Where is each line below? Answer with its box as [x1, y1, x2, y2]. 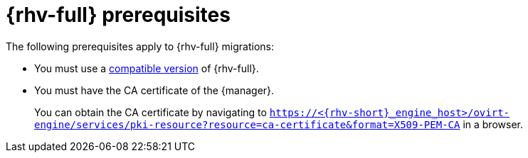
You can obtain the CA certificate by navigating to [34, 106, 267, 118]
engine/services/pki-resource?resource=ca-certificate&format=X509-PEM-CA [34, 118, 460, 130]
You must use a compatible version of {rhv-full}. [34, 62, 259, 74]
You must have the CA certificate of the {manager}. [34, 84, 275, 96]
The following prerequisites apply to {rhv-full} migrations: [6, 40, 274, 52]
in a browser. [463, 118, 523, 130]
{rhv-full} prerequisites [6, 3, 231, 27]
